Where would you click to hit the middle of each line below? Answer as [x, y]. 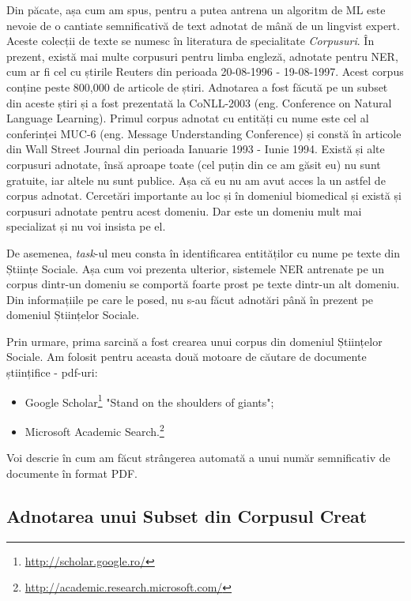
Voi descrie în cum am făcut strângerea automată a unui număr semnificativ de [198, 458]
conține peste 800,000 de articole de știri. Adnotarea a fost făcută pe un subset [197, 86]
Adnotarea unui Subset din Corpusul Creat [187, 515]
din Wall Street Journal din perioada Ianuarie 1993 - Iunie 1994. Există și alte [196, 149]
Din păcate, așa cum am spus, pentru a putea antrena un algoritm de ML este [196, 9]
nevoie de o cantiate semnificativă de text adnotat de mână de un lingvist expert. [203, 25]
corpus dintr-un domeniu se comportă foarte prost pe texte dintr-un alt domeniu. [203, 284]
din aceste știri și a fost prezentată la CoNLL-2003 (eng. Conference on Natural [199, 102]
